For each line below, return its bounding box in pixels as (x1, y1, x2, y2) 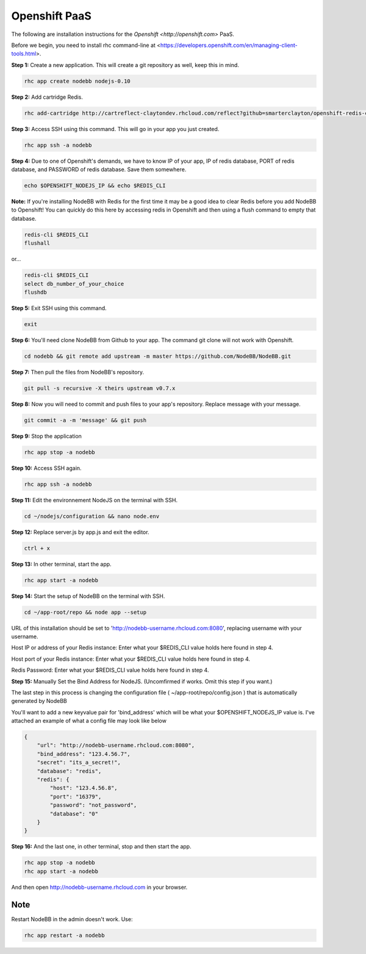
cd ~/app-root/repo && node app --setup (24, 608, 146, 616)
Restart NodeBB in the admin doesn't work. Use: (11, 915, 133, 923)
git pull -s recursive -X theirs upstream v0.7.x (24, 385, 176, 391)
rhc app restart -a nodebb (24, 931, 105, 939)
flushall (24, 240, 51, 247)
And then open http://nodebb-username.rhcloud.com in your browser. (11, 883, 188, 891)
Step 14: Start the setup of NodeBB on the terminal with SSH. (11, 592, 165, 600)
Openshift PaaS (11, 9, 91, 23)
